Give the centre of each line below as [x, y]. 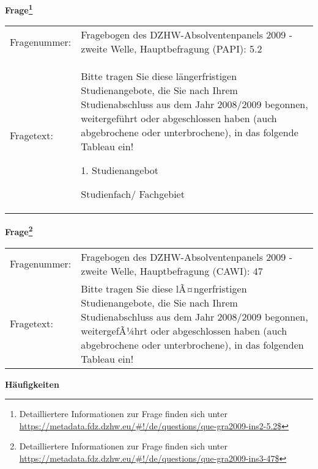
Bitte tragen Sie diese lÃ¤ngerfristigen [164, 288]
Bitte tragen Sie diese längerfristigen [159, 76]
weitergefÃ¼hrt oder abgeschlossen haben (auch [184, 330]
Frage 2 [19, 231]
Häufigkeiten [32, 384]
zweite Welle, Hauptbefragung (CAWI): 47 [172, 271]
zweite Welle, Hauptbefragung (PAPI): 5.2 [172, 49]
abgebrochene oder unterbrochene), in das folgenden [192, 344]
